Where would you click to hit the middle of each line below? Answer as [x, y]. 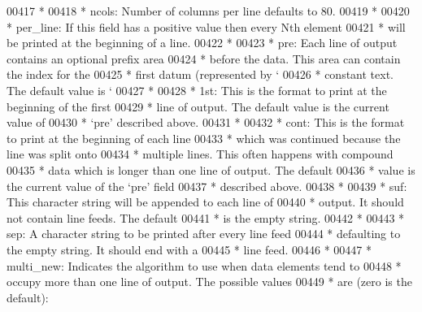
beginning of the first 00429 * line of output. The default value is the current [198, 106]
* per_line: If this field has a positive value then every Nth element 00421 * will [206, 26]
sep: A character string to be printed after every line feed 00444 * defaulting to [204, 234]
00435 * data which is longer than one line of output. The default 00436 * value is [211, 169]
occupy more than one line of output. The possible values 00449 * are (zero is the [209, 282]
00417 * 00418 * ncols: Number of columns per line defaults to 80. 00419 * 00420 [208, 11]
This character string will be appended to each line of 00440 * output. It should [205, 202]
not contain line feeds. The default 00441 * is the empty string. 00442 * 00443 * [206, 217]
